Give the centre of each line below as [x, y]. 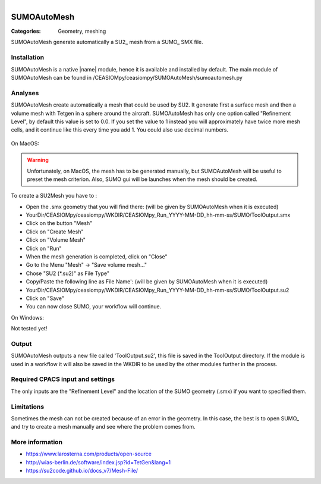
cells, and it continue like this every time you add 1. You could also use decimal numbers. [120, 130]
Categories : [26, 31]
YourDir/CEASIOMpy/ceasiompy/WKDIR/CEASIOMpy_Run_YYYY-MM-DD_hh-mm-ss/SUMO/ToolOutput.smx [158, 215]
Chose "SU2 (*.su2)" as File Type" [68, 273]
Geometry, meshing [82, 31]
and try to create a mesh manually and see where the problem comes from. [103, 427]
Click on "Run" [44, 248]
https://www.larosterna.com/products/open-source [89, 454]
